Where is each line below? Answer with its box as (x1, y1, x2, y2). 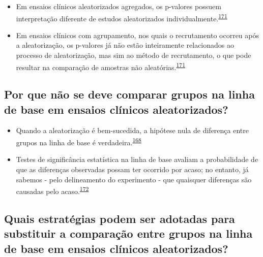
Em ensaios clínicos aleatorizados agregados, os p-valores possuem (16, 1, 221, 11)
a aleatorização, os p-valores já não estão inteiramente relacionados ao (16, 40, 234, 50)
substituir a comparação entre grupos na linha (4, 226, 253, 241)
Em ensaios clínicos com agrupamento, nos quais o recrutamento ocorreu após (16, 29, 259, 40)
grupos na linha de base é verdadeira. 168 (16, 136, 141, 147)
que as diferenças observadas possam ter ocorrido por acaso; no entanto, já (16, 164, 249, 174)
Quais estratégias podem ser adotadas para (4, 210, 235, 226)
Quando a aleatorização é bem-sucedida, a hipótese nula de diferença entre (16, 125, 249, 136)
